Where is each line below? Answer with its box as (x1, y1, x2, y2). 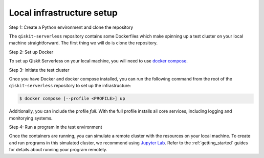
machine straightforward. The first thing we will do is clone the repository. (9, 40, 158, 46)
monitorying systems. (9, 115, 53, 121)
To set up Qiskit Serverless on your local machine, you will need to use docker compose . (9, 58, 188, 64)
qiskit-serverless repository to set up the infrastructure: (9, 83, 132, 89)
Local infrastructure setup (9, 7, 118, 18)
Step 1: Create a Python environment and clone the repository (9, 24, 133, 30)
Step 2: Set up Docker (9, 49, 54, 55)
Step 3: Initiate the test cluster (9, 67, 69, 73)
